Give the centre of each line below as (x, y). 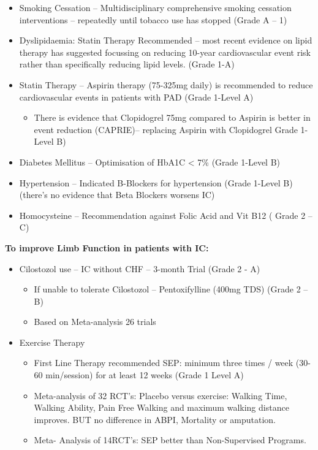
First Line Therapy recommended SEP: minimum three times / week (164, 363)
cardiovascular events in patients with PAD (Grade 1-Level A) (136, 97)
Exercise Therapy (52, 342)
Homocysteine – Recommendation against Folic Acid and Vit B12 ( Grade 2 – (166, 215)
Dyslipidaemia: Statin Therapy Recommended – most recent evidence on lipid (166, 40)
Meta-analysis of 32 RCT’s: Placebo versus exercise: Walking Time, (161, 395)
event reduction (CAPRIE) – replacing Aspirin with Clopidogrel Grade (166, 129)
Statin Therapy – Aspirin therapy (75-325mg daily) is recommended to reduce (166, 84)
